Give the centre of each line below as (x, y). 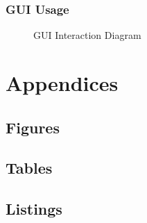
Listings (34, 209)
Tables (29, 168)
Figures (33, 127)
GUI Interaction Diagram (87, 35)
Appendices (62, 83)
